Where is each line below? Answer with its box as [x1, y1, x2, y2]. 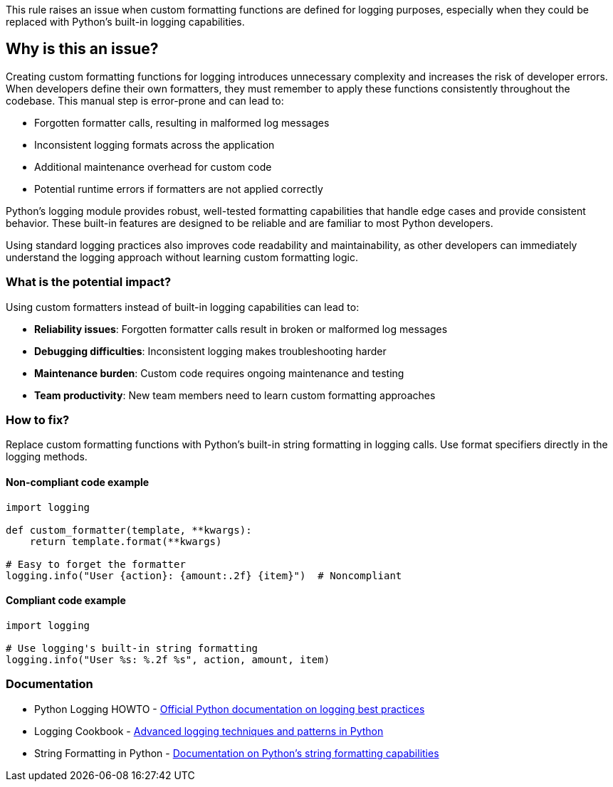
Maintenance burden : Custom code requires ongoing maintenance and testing [34, 366, 404, 379]
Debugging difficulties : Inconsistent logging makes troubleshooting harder [34, 344, 387, 357]
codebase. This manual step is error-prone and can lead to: [6, 94, 284, 107]
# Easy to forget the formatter [6, 558, 186, 570]
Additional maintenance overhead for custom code [34, 160, 272, 173]
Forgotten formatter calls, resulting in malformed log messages [34, 116, 330, 129]
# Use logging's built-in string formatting [6, 642, 258, 654]
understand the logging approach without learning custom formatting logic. [6, 250, 359, 263]
